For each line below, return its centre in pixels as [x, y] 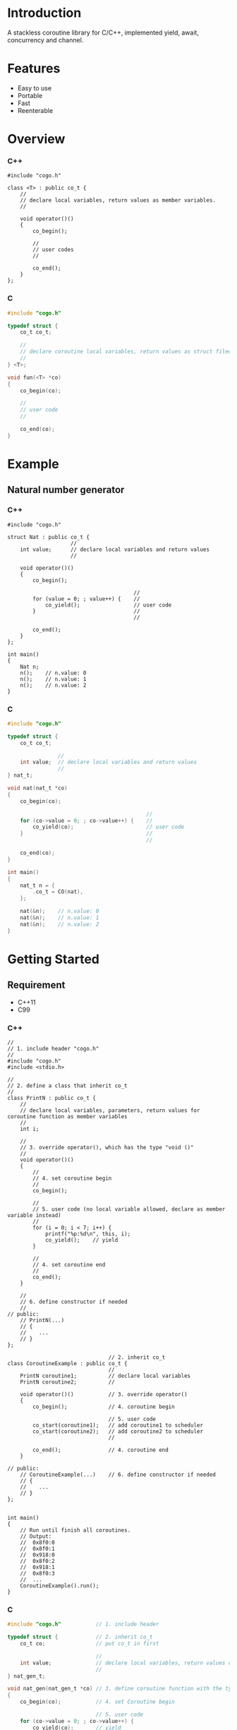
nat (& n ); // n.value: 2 [60, 924]
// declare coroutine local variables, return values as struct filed [126, 352]
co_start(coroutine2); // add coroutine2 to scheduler [118, 1432]
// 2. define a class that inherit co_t [68, 1086]
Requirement [36, 985]
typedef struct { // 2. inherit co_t [80, 1637]
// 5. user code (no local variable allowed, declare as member [129, 1209]
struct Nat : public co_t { [49, 537]
